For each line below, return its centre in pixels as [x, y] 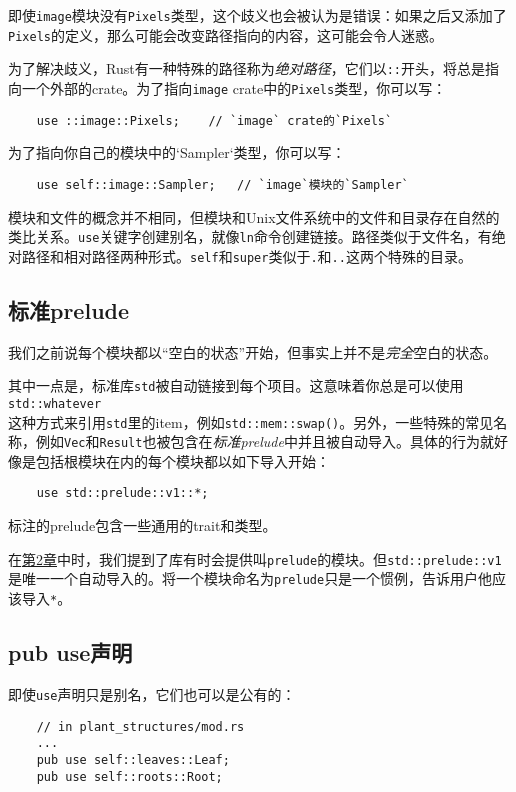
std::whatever [55, 403]
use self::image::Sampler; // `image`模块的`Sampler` [222, 184]
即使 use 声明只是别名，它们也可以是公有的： [152, 693]
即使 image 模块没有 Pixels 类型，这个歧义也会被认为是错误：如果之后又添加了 [257, 15]
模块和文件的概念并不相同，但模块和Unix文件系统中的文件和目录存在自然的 [254, 216]
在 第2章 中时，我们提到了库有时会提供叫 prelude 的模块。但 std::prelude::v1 [255, 558]
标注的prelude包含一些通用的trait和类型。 [142, 525]
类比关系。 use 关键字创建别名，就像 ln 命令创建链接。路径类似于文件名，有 [250, 236]
